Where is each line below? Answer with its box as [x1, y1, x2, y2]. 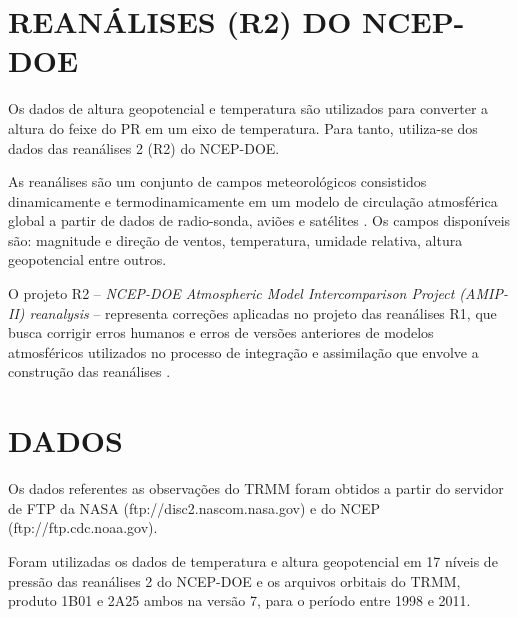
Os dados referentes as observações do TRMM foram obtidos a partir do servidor [8, 478, 504, 499]
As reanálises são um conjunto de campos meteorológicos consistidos [8, 171, 427, 192]
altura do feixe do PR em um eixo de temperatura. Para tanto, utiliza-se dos [8, 117, 478, 138]
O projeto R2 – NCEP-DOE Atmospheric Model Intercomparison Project [8, 283, 455, 304]
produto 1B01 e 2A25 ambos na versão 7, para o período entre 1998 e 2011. [8, 590, 471, 611]
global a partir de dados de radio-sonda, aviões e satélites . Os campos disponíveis [8, 210, 511, 231]
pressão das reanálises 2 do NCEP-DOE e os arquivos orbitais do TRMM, [8, 570, 461, 591]
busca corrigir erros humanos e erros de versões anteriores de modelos [8, 322, 434, 343]
